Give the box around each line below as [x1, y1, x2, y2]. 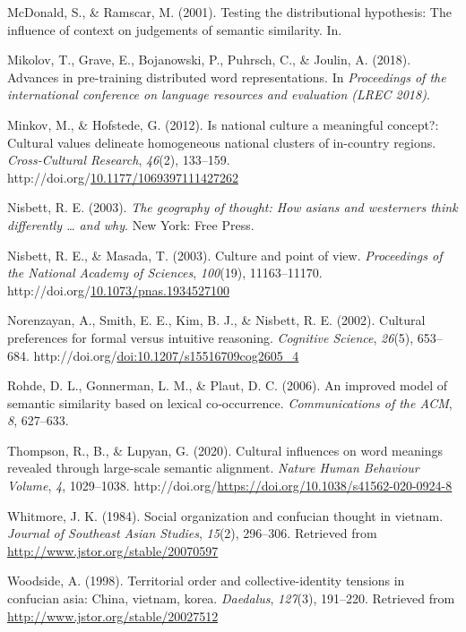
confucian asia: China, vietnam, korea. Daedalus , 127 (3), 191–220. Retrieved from [7, 589, 455, 608]
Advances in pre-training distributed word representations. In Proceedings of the [7, 67, 446, 86]
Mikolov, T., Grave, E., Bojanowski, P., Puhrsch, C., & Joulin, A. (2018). [7, 50, 411, 69]
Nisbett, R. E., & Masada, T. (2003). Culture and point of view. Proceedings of [7, 245, 443, 264]
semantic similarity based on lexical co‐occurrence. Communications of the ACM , [7, 393, 453, 412]
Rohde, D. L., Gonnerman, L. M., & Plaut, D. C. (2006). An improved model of [7, 376, 447, 395]
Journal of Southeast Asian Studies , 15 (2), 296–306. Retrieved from [7, 524, 377, 542]
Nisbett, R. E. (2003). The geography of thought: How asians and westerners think [7, 198, 458, 217]
